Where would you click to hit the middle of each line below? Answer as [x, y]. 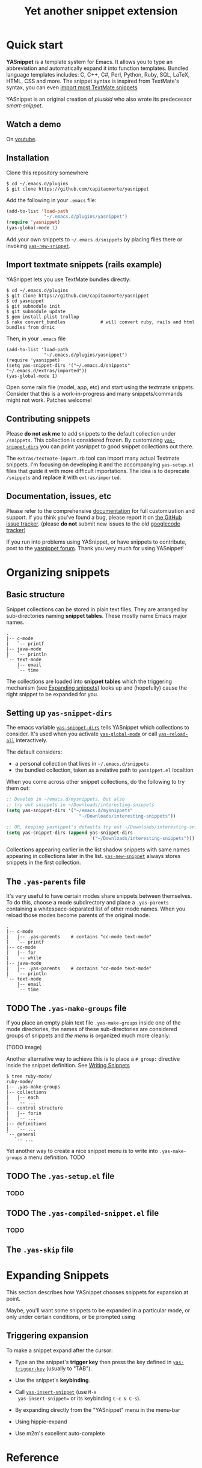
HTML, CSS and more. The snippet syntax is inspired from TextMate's [93, 81]
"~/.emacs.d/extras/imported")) [47, 370]
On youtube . [22, 139]
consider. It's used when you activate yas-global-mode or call [82, 734]
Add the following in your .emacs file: [51, 200]
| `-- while [24, 958]
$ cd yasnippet [25, 301]
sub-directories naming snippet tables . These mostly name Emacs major [97, 615]
